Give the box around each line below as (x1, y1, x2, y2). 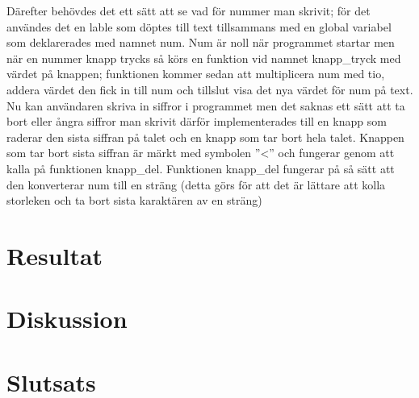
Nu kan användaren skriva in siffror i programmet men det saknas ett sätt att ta (6, 97, 405, 114)
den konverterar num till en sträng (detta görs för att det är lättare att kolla (6, 176, 386, 193)
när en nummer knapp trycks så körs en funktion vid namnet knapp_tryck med (6, 49, 401, 66)
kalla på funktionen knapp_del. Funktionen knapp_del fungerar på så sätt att (6, 160, 395, 176)
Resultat (6, 238, 103, 272)
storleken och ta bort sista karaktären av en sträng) (6, 192, 262, 209)
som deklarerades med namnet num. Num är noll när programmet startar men (6, 34, 395, 51)
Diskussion (6, 302, 128, 335)
